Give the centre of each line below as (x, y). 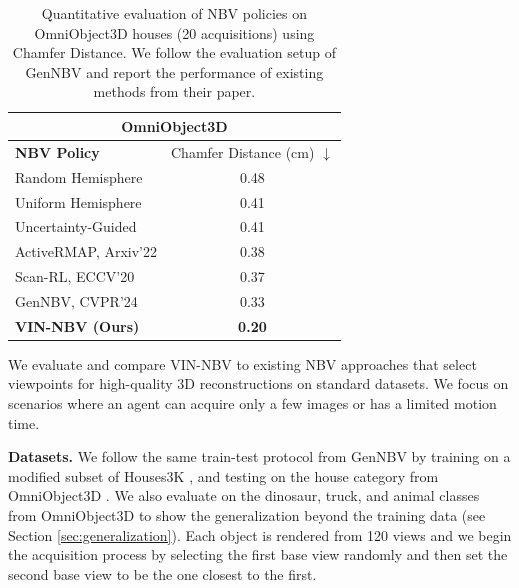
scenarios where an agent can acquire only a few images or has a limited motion (252, 403)
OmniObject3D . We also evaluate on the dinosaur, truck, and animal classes (244, 495)
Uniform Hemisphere (78, 201)
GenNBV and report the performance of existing (174, 71)
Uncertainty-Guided (76, 226)
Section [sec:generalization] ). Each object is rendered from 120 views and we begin (260, 534)
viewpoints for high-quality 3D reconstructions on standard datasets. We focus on (258, 383)
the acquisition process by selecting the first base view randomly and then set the (258, 554)
